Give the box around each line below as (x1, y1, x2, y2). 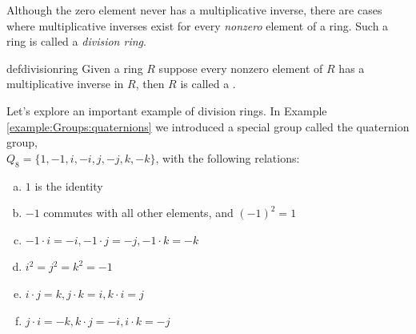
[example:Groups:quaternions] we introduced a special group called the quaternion (6, 118, 410, 135)
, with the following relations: (155, 149, 300, 166)
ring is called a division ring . (6, 33, 146, 50)
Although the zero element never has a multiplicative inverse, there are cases (6, 2, 382, 18)
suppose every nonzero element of (158, 59, 323, 76)
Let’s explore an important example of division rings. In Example (6, 102, 327, 119)
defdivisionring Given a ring (6, 59, 143, 76)
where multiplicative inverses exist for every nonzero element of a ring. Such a (6, 17, 389, 34)
